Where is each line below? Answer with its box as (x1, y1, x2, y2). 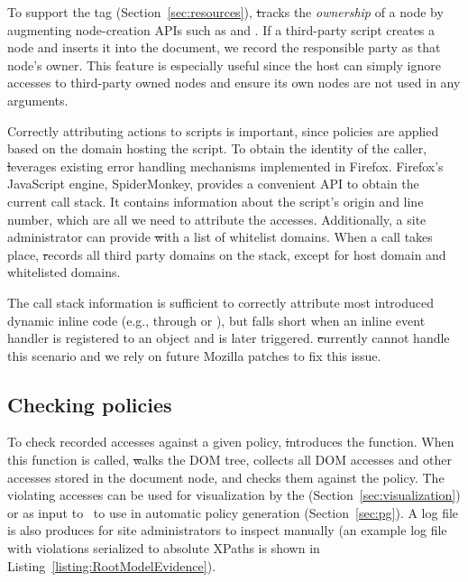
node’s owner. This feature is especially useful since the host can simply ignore (7, 55, 441, 74)
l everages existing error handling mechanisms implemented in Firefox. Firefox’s (7, 156, 444, 175)
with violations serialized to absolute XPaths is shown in (7, 539, 320, 558)
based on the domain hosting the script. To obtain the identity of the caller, (7, 139, 427, 158)
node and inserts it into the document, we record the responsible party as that (7, 38, 441, 57)
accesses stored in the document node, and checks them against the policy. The (7, 467, 445, 486)
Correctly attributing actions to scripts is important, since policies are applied (7, 121, 439, 140)
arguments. (7, 90, 69, 109)
